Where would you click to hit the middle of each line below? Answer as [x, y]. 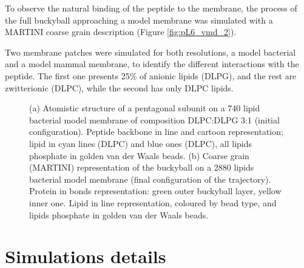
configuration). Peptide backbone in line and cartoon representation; [156, 132]
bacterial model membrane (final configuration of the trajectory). [150, 179]
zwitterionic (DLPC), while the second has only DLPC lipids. [119, 87]
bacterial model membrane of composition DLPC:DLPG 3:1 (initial [154, 119]
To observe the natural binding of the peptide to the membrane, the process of [151, 8]
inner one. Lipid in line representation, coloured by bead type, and [153, 202]
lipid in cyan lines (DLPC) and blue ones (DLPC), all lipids [140, 143]
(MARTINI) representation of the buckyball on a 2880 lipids [142, 167]
